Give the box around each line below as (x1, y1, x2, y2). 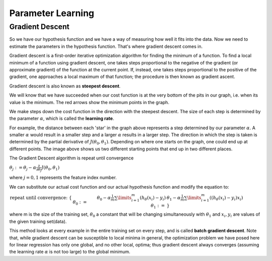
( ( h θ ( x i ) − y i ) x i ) (209, 195, 243, 202)
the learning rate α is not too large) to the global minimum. (9, 249, 130, 255)
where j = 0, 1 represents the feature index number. (9, 175, 117, 181)
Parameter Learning (9, 8, 95, 19)
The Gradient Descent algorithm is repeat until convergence (9, 155, 134, 161)
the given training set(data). (9, 218, 67, 224)
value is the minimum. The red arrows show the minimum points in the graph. (9, 99, 170, 105)
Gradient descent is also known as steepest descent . (9, 83, 121, 89)
